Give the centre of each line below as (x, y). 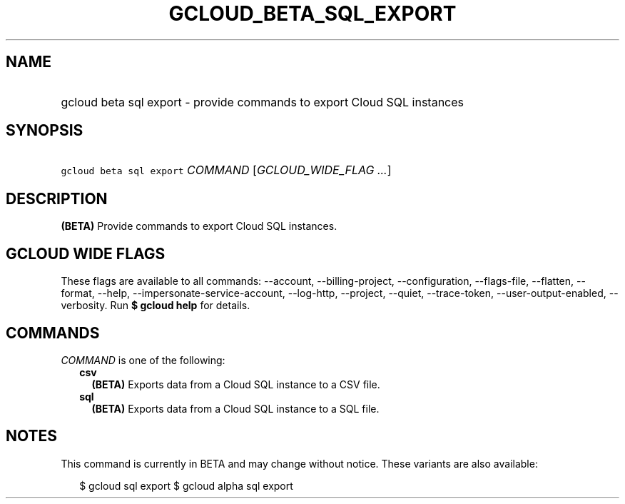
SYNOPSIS (45, 131)
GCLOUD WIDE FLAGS (86, 253)
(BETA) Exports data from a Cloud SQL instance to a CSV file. (236, 384)
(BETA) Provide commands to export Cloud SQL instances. (199, 226)
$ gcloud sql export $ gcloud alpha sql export (186, 485)
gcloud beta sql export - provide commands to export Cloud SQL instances (263, 102)
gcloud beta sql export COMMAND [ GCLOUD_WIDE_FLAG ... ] (226, 170)
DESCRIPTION (57, 198)
